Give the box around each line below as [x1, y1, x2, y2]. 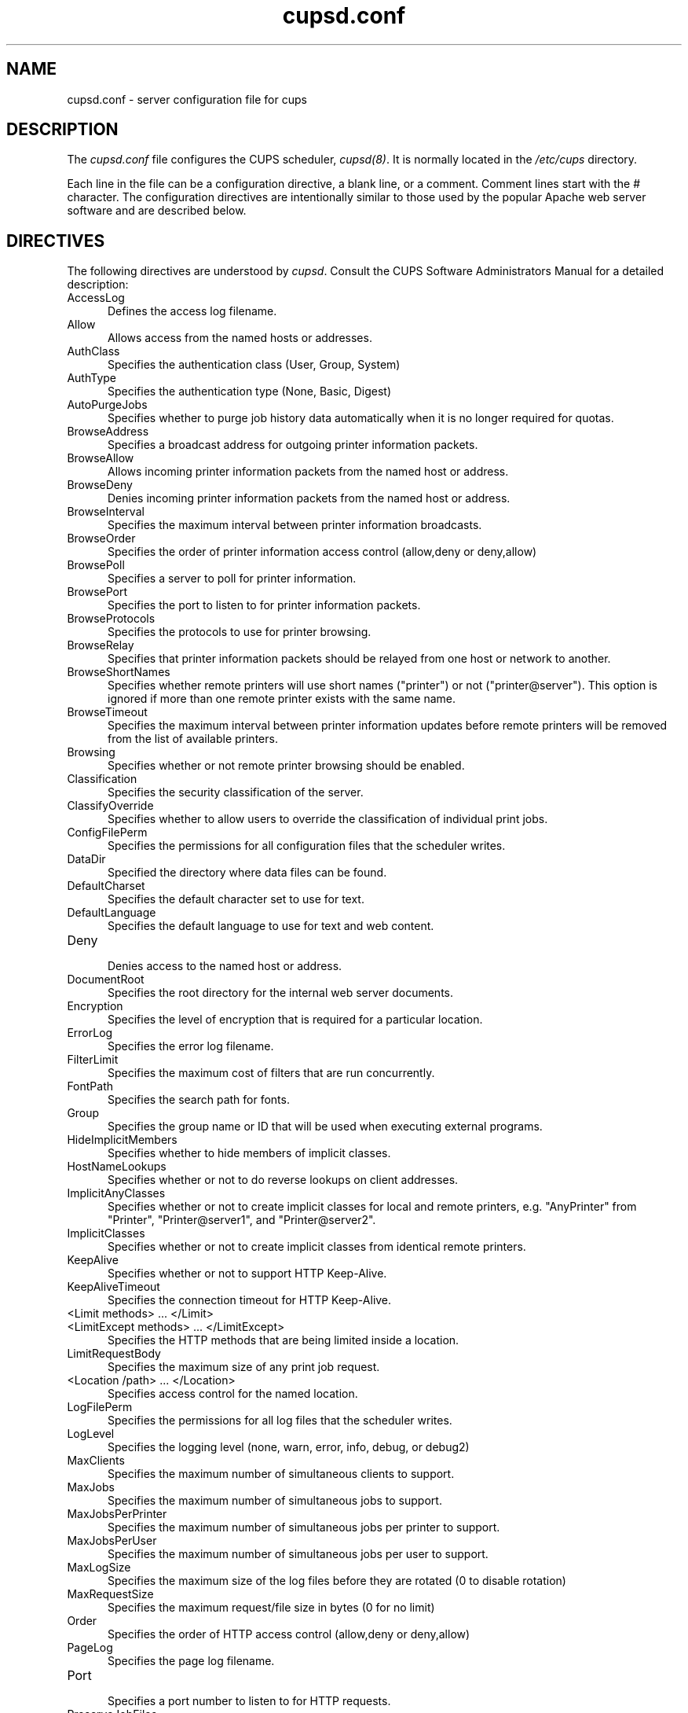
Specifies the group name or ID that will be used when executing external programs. [108, 1119, 543, 1134]
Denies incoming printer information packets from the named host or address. [108, 491, 511, 505]
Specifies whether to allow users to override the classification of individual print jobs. [108, 812, 548, 826]
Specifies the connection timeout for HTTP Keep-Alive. [108, 1293, 392, 1307]
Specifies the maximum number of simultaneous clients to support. [108, 1467, 455, 1481]
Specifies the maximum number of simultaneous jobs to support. [108, 1494, 442, 1508]
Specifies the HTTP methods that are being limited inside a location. [108, 1333, 459, 1347]
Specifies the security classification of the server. [108, 785, 364, 800]
